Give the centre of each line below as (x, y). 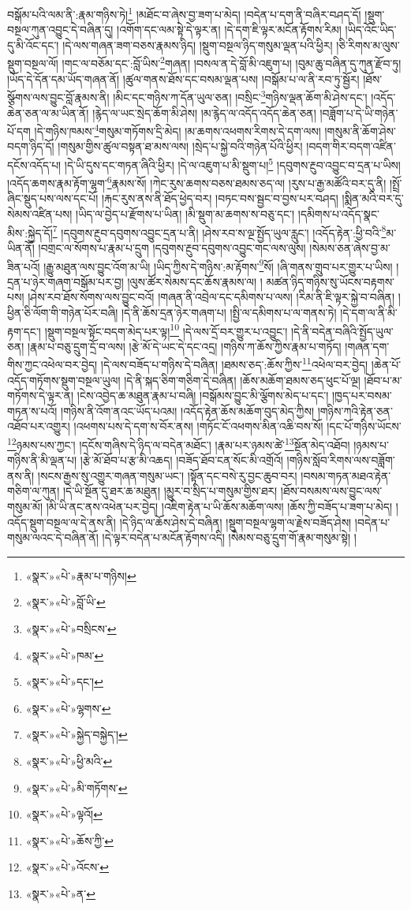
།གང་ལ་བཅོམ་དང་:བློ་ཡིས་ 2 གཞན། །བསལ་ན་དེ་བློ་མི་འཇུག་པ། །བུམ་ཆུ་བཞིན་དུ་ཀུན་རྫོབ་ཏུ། (232, 62)
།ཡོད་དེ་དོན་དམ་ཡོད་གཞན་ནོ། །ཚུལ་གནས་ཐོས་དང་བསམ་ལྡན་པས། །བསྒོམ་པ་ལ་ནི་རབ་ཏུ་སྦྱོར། (183, 78)
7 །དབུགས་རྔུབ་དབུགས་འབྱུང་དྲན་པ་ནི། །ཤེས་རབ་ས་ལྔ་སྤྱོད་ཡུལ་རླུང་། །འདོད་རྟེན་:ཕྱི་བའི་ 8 (219, 231)
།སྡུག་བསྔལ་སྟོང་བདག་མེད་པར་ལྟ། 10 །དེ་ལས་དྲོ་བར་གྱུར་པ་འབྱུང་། (166, 330)
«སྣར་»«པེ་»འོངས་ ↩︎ (67, 867)
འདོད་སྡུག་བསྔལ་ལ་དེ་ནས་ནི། (62, 522)
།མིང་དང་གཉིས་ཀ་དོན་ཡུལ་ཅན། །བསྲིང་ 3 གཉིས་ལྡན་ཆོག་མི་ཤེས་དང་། (240, 96)
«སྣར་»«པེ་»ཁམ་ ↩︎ (65, 655)
